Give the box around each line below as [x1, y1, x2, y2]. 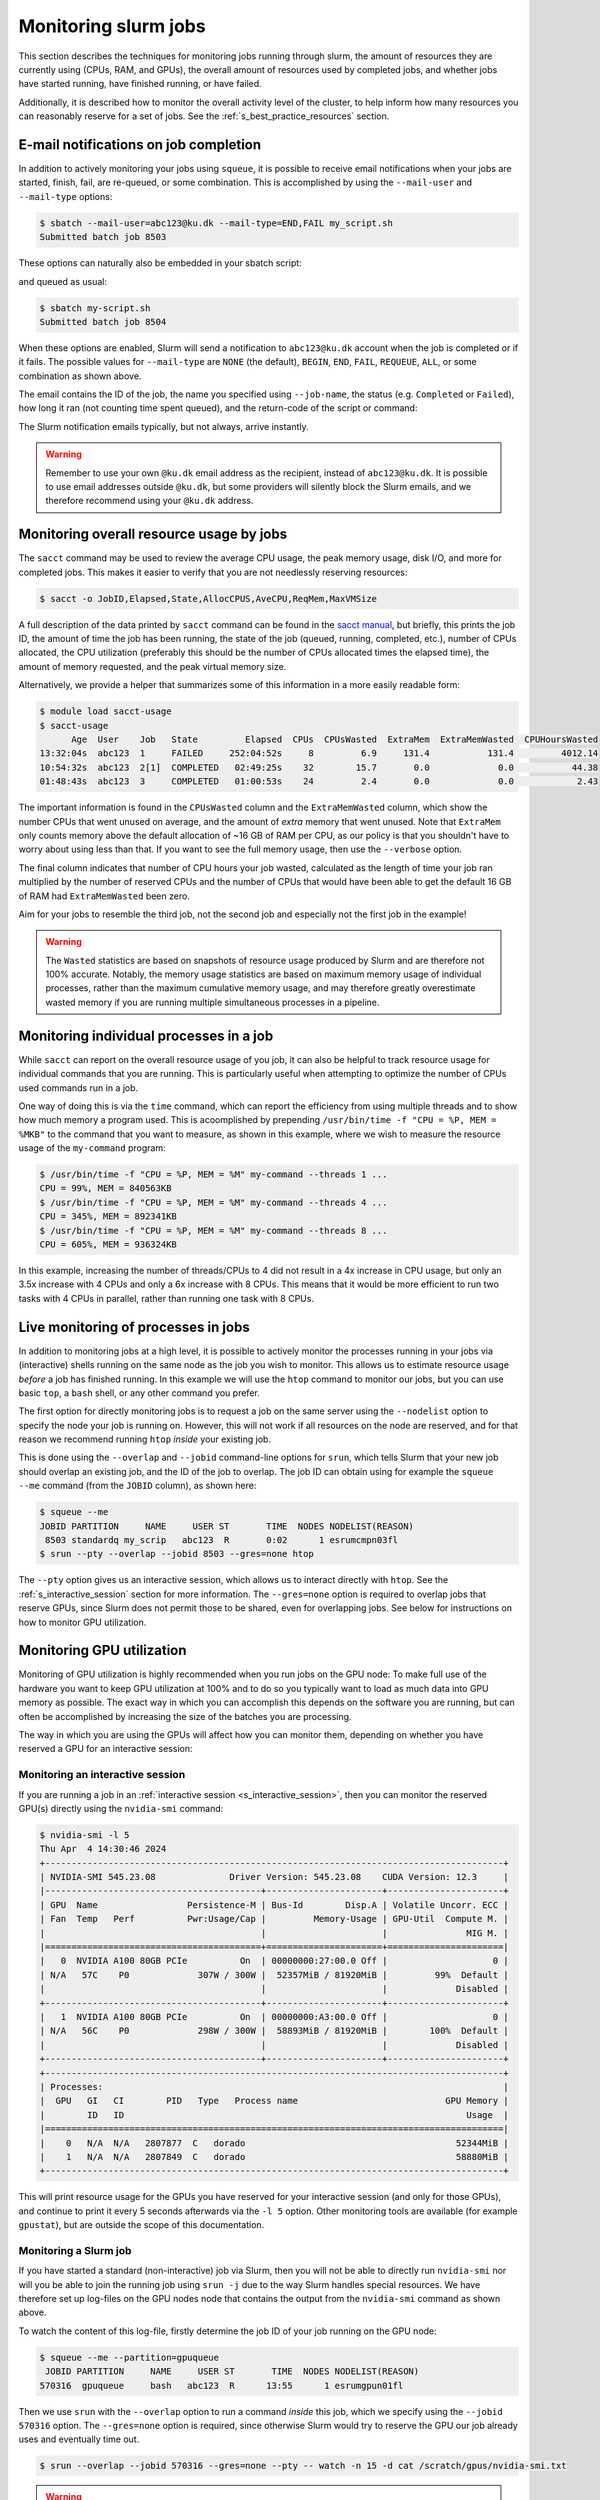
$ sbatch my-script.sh [39, 302, 151, 314]
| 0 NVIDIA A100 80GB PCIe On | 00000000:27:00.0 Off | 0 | [39, 1955, 509, 1967]
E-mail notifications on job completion [18, 136, 262, 153]
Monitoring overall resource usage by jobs [18, 526, 288, 543]
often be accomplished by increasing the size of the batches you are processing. [18, 1710, 352, 1722]
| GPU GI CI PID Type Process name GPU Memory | [39, 2095, 509, 2107]
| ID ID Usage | [39, 2109, 509, 2120]
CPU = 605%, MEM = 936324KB [39, 1239, 177, 1250]
